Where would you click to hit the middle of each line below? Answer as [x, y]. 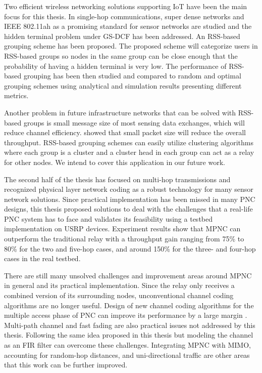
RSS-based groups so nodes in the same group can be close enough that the [121, 55]
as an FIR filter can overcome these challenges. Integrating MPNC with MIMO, [127, 345]
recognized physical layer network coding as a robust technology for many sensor [129, 189]
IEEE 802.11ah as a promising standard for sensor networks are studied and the [128, 26]
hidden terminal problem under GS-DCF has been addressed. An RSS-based [122, 36]
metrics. [16, 95]
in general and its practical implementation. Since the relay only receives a [119, 285]
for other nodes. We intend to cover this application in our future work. [115, 162]
